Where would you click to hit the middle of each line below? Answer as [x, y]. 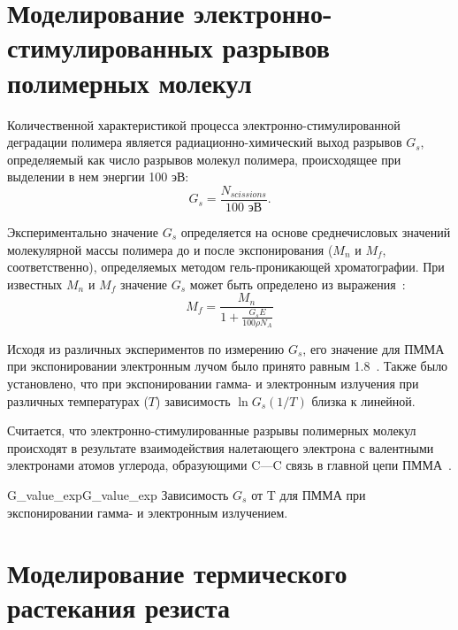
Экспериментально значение [83, 231]
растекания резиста [118, 607]
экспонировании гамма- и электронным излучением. [148, 512]
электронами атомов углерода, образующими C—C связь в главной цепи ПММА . [229, 465]
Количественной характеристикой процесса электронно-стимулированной [204, 124]
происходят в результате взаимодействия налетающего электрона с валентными [221, 447]
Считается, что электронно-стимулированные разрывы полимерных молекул [212, 430]
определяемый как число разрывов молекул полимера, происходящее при [204, 159]
